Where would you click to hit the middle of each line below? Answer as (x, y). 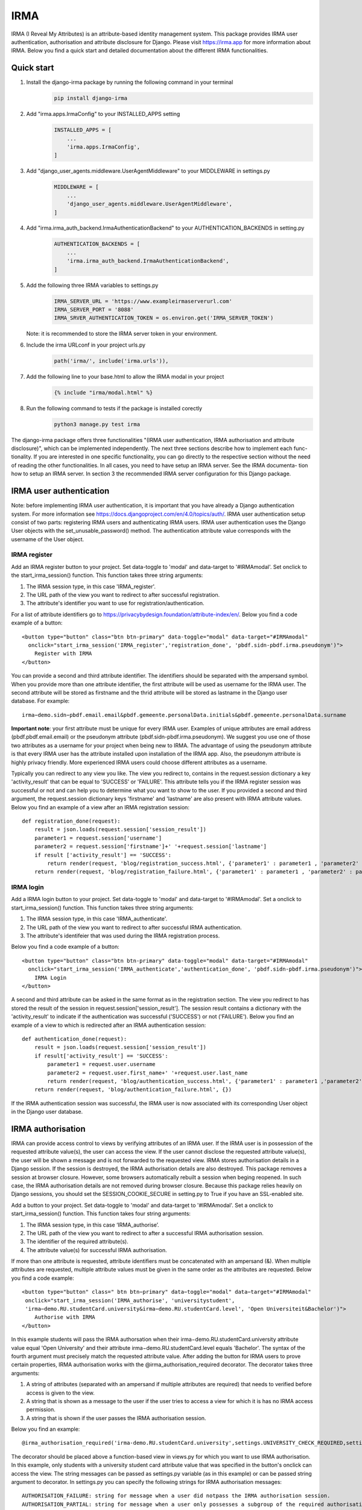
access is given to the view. (60, 1393)
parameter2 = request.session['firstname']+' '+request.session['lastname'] (151, 847)
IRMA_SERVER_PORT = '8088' (94, 310)
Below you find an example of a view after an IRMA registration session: (100, 807)
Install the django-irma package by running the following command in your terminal (130, 82)
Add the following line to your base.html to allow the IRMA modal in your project (125, 376)
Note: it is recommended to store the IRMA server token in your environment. (122, 334)
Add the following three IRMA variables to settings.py (92, 285)
